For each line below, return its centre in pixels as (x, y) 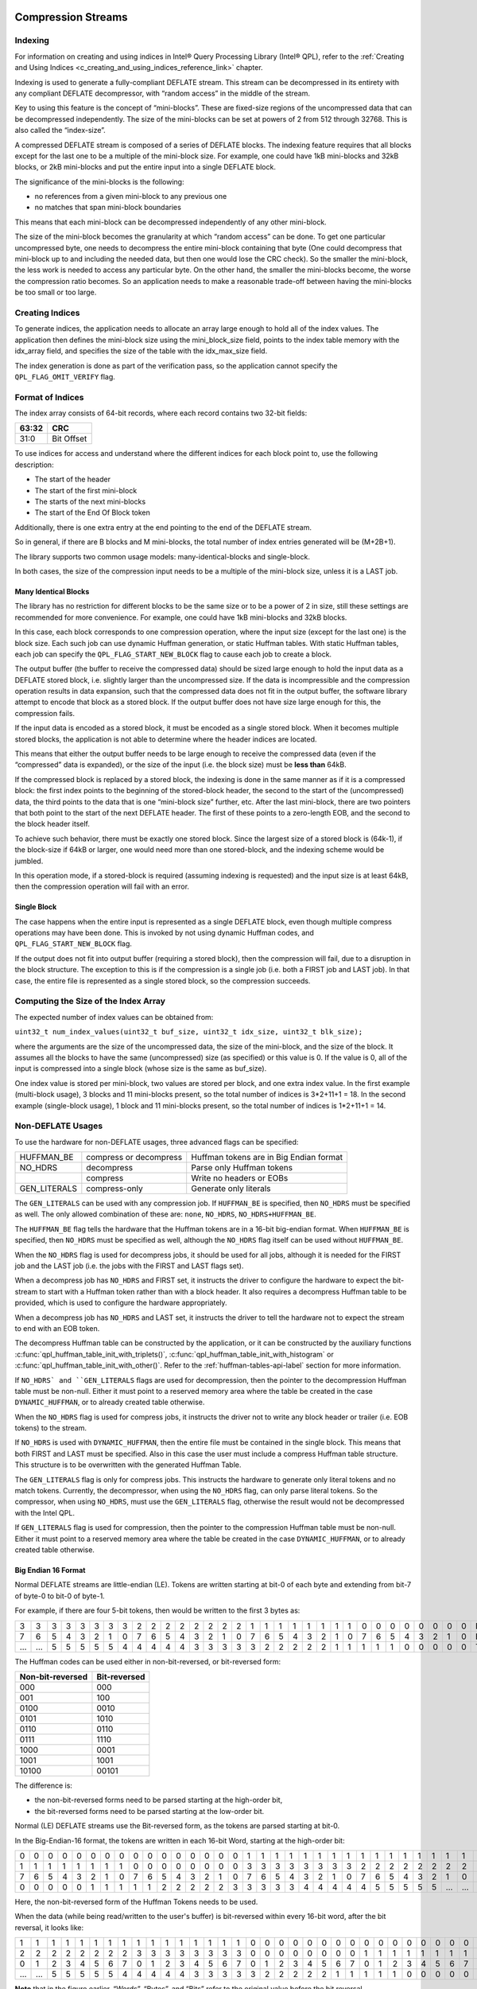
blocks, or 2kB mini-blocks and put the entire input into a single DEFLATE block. (145, 167)
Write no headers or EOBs (240, 1178)
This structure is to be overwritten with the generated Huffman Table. (128, 1465)
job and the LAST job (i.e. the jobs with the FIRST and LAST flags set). (129, 1266)
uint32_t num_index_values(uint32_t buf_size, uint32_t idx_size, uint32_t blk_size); (189, 1032)
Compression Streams (71, 17)
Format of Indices (49, 397)
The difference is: (44, 1785)
